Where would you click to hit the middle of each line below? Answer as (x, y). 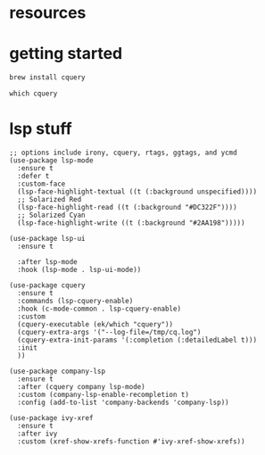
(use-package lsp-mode (51, 160)
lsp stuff (41, 129)
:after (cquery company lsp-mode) (81, 386)
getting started (66, 54)
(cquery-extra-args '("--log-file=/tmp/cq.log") (109, 332)
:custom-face (41, 184)
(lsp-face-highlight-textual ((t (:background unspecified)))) (137, 191)
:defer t (33, 176)
